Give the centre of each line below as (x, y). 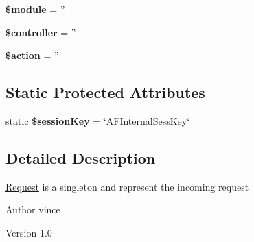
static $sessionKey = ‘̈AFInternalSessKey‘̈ (98, 120)
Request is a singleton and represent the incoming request (127, 186)
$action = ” (32, 55)
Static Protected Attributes (105, 92)
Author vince (33, 209)
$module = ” (35, 9)
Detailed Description (81, 157)
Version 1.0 (29, 232)
